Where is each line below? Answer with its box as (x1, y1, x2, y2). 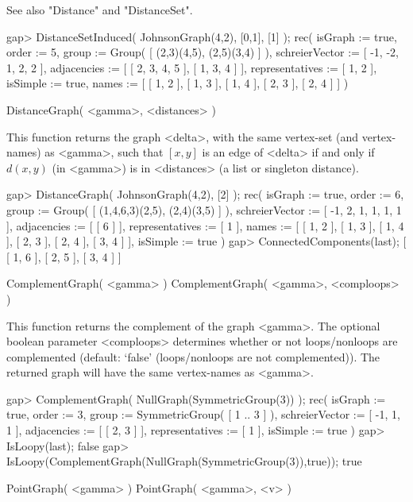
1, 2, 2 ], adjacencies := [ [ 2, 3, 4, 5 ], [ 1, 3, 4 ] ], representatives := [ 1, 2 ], (6, 59, 377, 75)
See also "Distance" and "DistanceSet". (6, 2, 193, 17)
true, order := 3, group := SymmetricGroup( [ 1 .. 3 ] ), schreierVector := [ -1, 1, (6, 406, 400, 423)
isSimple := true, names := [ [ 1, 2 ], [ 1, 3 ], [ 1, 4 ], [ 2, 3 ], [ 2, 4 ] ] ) (6, 75, 349, 91)
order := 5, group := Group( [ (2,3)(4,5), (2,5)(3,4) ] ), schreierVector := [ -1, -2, (6, 44, 399, 60)
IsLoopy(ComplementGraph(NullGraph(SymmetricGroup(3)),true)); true (6, 453, 362, 469)
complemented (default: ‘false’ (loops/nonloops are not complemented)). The (6, 348, 380, 365)
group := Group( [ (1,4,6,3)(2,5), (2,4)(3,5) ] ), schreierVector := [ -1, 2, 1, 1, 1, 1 (6, 201, 402, 218)
